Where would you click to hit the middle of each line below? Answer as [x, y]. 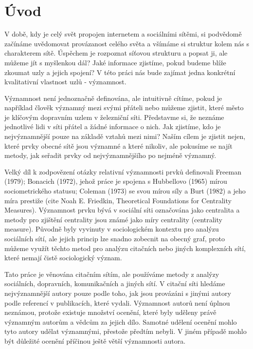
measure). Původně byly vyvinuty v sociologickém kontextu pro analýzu [112, 229]
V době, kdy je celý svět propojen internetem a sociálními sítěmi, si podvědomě [123, 34]
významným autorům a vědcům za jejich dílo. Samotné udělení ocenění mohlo [121, 321]
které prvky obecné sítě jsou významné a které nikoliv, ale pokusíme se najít [118, 145]
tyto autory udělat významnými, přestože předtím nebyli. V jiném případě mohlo [126, 331]
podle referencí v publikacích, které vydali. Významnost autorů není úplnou [117, 302]
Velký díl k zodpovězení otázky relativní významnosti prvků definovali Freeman [123, 171]
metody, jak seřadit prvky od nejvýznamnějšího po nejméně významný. [110, 155]
